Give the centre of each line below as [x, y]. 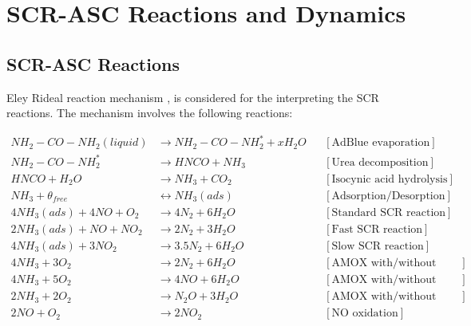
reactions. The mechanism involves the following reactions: [150, 113]
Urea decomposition [380, 162]
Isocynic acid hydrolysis [390, 179]
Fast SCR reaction [377, 229]
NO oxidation [365, 314]
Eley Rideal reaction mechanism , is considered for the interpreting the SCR [193, 97]
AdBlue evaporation [381, 143]
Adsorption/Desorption [388, 196]
